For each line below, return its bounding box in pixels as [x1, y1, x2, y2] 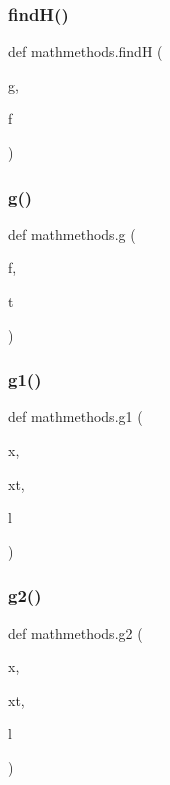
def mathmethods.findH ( [8, 41, 163, 62]
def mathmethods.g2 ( [8, 622, 143, 643]
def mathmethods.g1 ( [8, 406, 143, 427]
